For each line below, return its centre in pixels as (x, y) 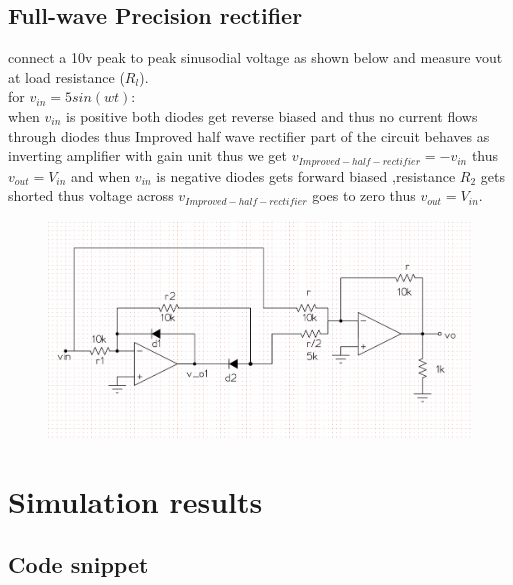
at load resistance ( (66, 76)
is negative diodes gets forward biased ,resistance (306, 175)
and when (101, 175)
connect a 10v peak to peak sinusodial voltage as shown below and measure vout (255, 57)
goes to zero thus (364, 195)
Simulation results (135, 500)
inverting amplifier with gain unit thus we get (148, 155)
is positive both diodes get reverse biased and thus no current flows (272, 115)
